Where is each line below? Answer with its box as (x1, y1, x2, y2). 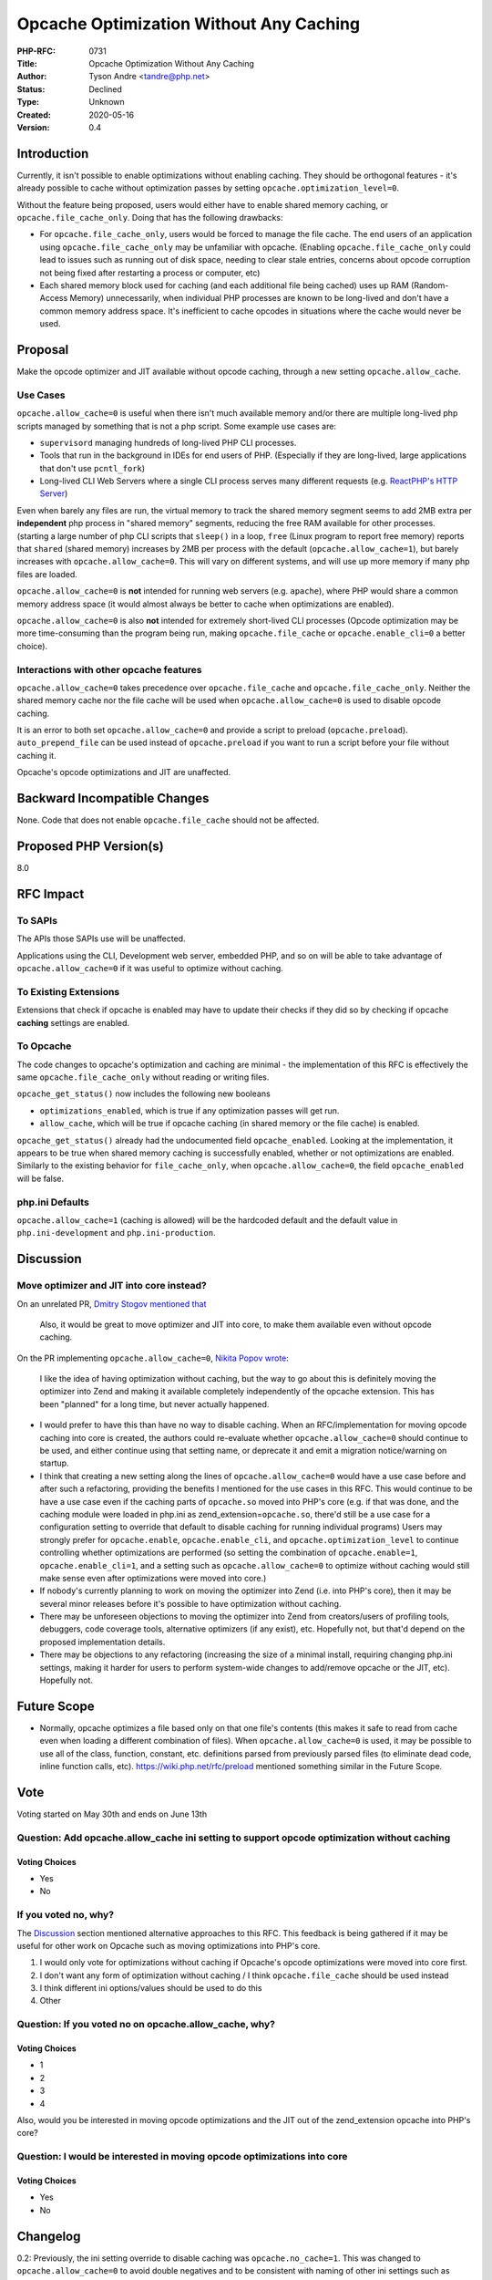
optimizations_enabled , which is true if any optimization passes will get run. (39, 1104, 340, 1116)
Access (39, 293, 68, 304)
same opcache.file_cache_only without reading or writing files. (16, 1072, 270, 1083)
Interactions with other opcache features (16, 663, 202, 676)
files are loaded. (16, 568, 77, 579)
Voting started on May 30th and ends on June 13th (16, 1808, 208, 1819)
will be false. (16, 1173, 65, 1184)
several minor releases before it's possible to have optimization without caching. (39, 1598, 342, 1609)
